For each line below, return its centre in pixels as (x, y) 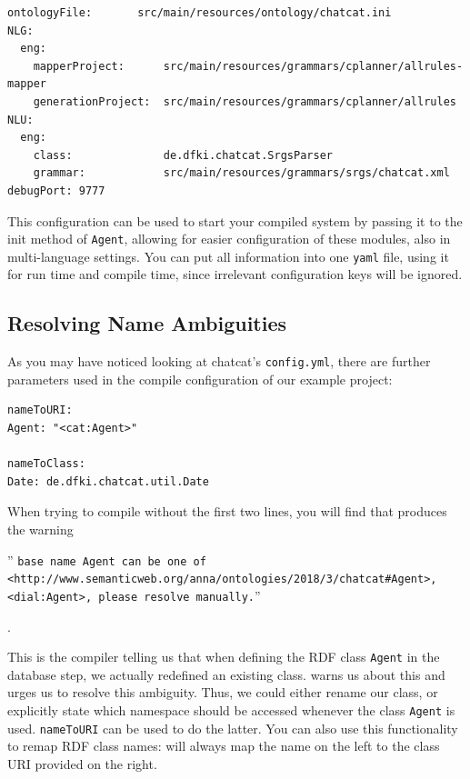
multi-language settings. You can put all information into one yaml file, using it (228, 256)
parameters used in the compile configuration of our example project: (200, 379)
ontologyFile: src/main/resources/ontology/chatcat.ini (200, 13)
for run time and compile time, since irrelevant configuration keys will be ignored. (235, 274)
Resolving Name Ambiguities (147, 323)
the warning (40, 529)
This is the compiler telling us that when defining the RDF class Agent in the (224, 657)
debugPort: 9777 (56, 190)
